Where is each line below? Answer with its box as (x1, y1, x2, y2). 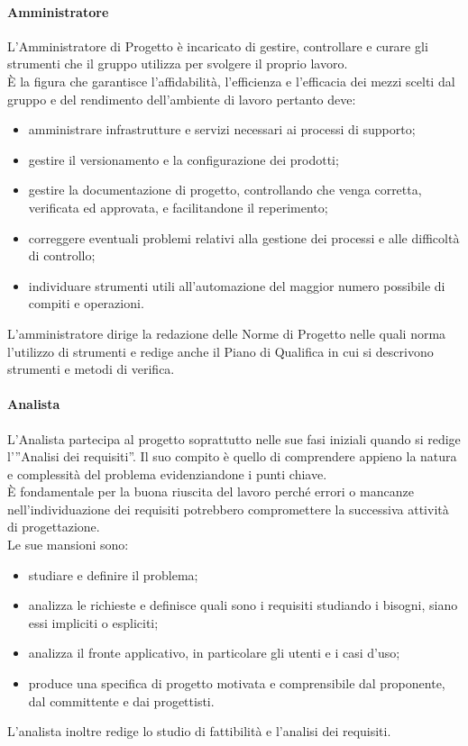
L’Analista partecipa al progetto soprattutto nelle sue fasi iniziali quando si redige (7, 429, 461, 448)
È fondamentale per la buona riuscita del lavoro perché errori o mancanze (7, 482, 414, 501)
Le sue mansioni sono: (7, 535, 129, 554)
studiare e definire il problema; (28, 565, 198, 584)
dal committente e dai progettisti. (28, 691, 215, 710)
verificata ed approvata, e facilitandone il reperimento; (28, 197, 328, 216)
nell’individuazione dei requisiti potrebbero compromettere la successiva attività (7, 499, 449, 518)
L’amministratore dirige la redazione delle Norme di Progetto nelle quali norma (7, 323, 446, 342)
